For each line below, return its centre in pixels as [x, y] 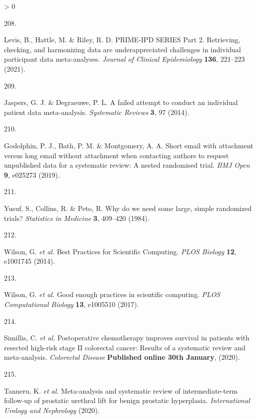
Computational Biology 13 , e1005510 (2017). [72, 304]
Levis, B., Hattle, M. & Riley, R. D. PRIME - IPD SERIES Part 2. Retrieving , [122, 40]
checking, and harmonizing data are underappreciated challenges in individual [123, 49]
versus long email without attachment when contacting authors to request [117, 155]
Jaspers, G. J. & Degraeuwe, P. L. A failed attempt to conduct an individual [121, 102]
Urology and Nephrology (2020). [52, 410]
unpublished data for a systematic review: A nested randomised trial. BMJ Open [127, 165]
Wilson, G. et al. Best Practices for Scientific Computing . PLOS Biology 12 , [120, 251]
